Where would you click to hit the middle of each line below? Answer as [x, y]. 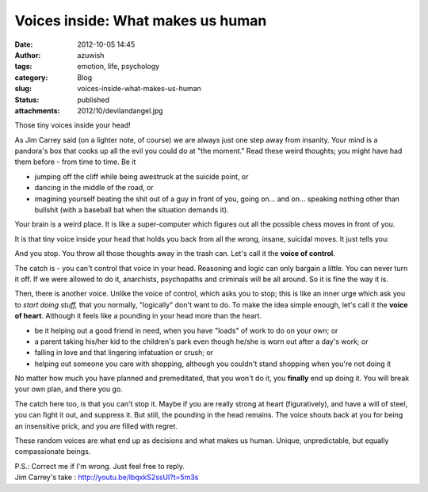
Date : [24, 44]
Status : [27, 100]
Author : [28, 55]
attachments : [37, 110]
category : [31, 77]
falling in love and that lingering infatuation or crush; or [124, 353]
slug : [23, 89]
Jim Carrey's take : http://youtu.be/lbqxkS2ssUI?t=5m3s [107, 477]
